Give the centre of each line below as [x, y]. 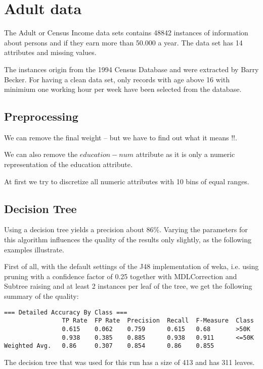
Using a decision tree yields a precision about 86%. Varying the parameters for [126, 229]
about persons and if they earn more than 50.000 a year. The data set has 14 [123, 42]
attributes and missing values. [50, 52]
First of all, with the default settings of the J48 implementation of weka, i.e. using [131, 266]
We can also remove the [41, 154]
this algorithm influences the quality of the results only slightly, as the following [128, 240]
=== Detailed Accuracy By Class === [66, 312]
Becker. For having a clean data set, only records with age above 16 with [117, 79]
